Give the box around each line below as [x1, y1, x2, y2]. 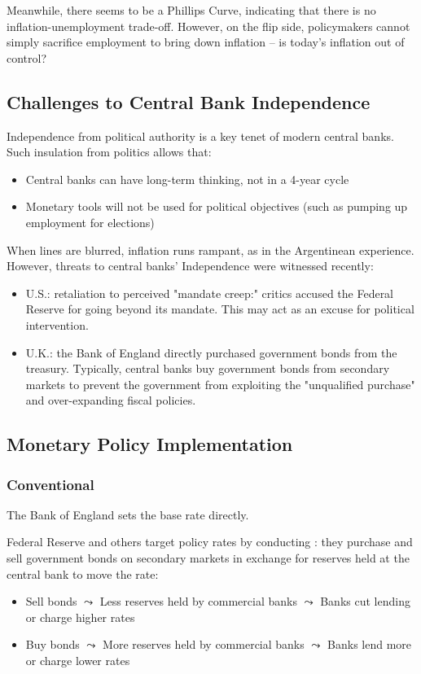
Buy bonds [25, 636, 80, 653]
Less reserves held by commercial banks [99, 593, 297, 610]
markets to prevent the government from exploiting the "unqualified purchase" [25, 375, 415, 392]
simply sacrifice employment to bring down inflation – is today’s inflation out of [7, 33, 405, 50]
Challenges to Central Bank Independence [7, 89, 371, 114]
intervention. [25, 316, 89, 333]
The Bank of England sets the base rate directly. [7, 505, 249, 523]
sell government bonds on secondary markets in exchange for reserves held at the [7, 549, 410, 567]
